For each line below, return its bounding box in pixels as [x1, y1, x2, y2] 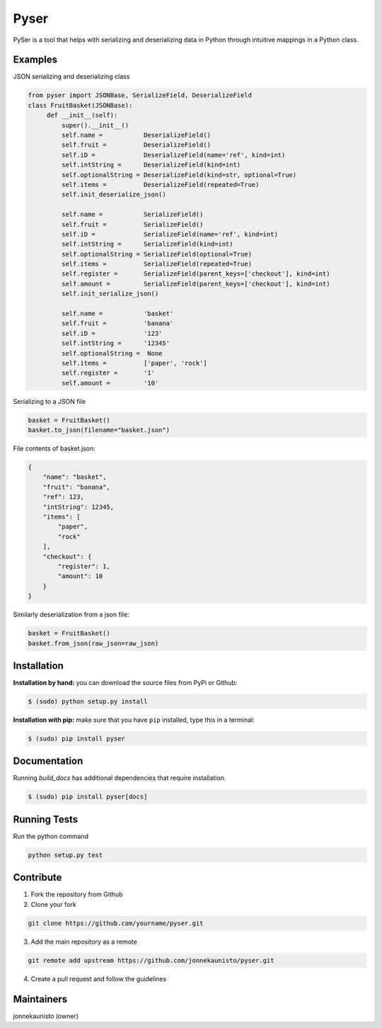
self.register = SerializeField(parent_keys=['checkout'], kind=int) [61, 270, 330, 278]
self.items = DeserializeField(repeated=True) [61, 181, 260, 188]
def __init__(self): [46, 111, 118, 120]
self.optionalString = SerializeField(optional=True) [61, 250, 253, 258]
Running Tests [13, 813, 78, 825]
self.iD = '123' [61, 329, 163, 337]
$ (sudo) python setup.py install [28, 698, 148, 706]
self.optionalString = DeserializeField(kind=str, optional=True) [61, 171, 297, 179]
